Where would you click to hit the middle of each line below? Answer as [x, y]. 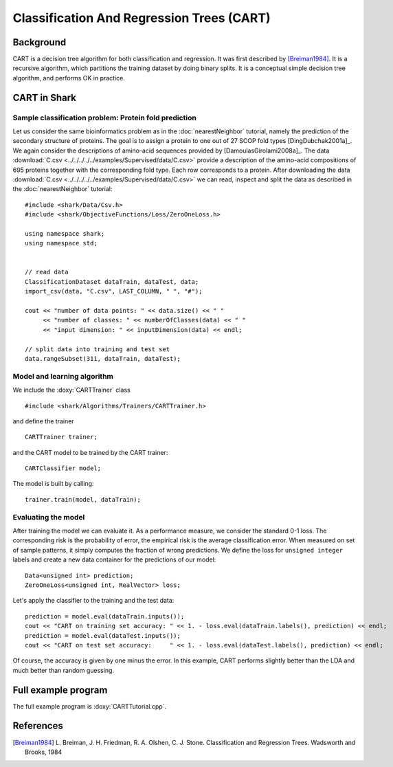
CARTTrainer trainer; [61, 437]
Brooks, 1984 [44, 752]
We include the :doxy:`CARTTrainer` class [71, 390]
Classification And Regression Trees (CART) [142, 18]
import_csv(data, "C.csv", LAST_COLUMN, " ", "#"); [114, 291]
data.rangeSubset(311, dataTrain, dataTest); [103, 358]
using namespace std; [61, 243]
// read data [47, 272]
